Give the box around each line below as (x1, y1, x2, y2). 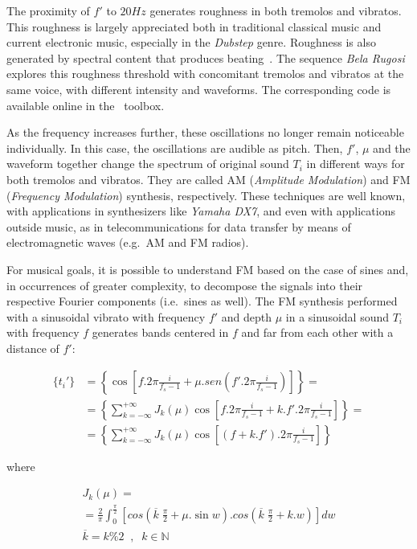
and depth (221, 308, 272, 325)
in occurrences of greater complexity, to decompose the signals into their (6, 277, 363, 293)
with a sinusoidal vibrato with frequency (6, 308, 206, 325)
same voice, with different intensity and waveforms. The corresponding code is (6, 80, 391, 97)
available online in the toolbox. (6, 96, 165, 113)
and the (373, 139, 411, 156)
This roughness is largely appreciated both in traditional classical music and (6, 18, 382, 35)
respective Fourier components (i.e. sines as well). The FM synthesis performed (6, 293, 398, 309)
